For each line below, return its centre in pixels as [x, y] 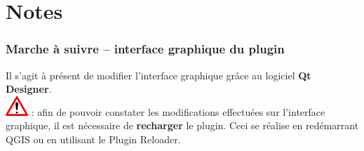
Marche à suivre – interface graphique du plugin [145, 49]
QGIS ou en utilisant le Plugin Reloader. [93, 139]
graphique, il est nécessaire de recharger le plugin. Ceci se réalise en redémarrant [182, 125]
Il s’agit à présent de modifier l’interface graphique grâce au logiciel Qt [159, 75]
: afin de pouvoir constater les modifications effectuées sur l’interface [178, 111]
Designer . [29, 89]
